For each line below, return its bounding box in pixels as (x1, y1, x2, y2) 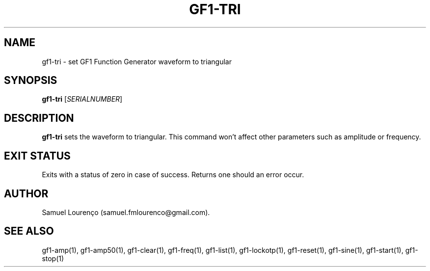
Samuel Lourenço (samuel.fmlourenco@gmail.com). (42, 208, 210, 217)
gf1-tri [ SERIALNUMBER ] (42, 95, 123, 104)
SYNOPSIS (4, 74, 57, 87)
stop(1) (42, 254, 64, 263)
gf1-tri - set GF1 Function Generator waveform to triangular (42, 57, 232, 66)
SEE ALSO (4, 225, 54, 238)
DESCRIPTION (4, 111, 74, 124)
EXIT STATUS (4, 149, 71, 162)
